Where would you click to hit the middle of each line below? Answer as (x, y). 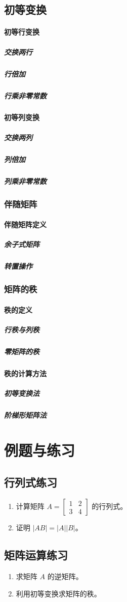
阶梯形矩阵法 (25, 415)
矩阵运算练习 (36, 555)
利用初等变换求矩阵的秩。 (58, 593)
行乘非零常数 (25, 95)
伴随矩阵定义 (25, 224)
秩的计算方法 (25, 373)
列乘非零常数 (25, 181)
